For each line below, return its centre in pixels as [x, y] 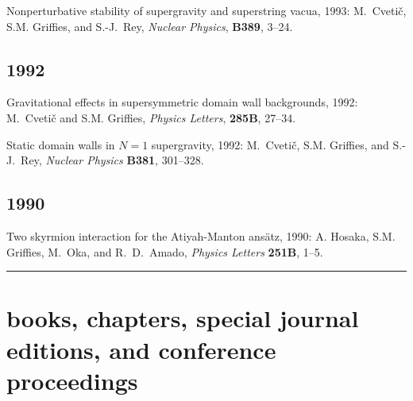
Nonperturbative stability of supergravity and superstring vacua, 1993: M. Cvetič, [206, 10]
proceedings [72, 380]
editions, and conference [141, 349]
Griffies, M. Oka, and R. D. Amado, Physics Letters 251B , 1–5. [165, 251]
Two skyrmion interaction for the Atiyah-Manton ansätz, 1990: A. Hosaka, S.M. [201, 235]
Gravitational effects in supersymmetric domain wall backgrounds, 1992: [182, 102]
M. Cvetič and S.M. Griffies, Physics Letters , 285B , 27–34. [151, 117]
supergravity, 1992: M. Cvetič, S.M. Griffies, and [270, 144]
